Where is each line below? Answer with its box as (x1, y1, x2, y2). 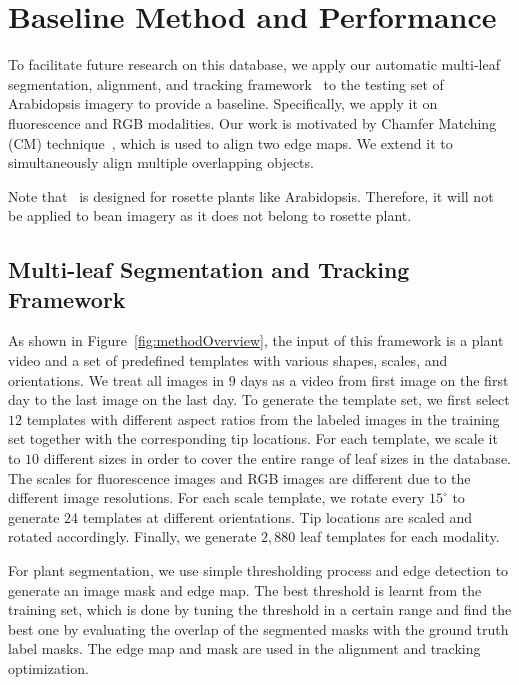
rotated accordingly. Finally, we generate (8, 526, 257, 547)
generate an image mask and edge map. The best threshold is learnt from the (8, 579, 482, 600)
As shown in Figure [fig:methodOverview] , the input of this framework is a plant (8, 330, 504, 351)
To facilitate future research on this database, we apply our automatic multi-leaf (8, 54, 500, 75)
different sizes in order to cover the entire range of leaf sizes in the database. (43, 448, 511, 469)
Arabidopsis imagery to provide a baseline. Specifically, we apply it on (8, 93, 438, 114)
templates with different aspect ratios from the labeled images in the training (26, 408, 500, 429)
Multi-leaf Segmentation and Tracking (8, 254, 410, 285)
